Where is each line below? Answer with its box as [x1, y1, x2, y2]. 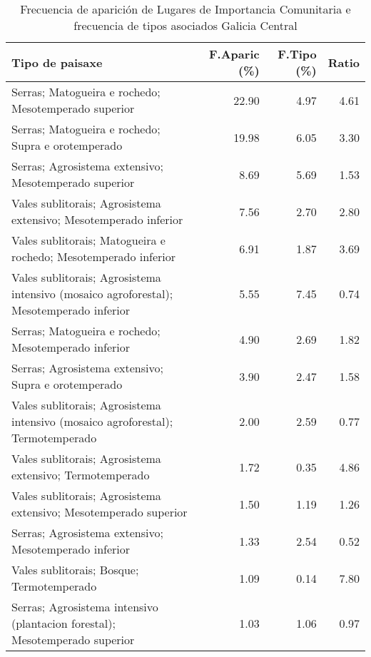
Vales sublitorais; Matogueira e [11, 232, 166, 248]
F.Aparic [209, 46, 260, 62]
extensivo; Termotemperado [11, 467, 150, 483]
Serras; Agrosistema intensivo [11, 599, 158, 615]
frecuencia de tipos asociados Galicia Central [73, 17, 298, 34]
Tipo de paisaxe [11, 54, 103, 71]
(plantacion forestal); [11, 615, 116, 631]
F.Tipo [278, 46, 317, 62]
